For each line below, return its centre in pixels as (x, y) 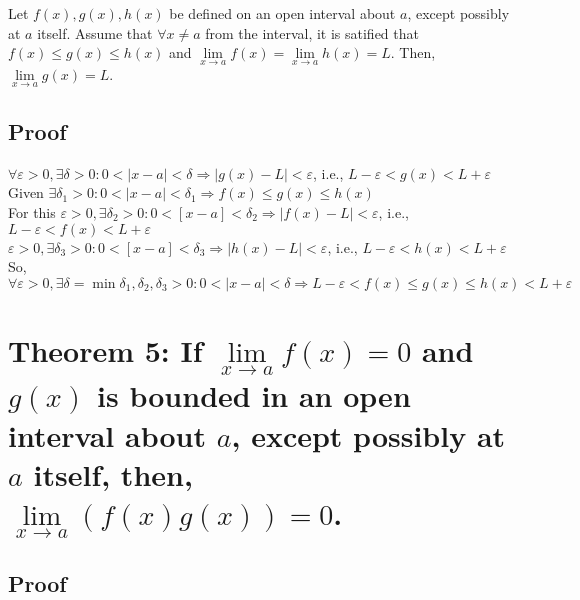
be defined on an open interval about (282, 13)
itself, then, (113, 473)
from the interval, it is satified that (312, 32)
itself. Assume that (95, 32)
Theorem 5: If (105, 349)
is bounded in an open (254, 395)
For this (32, 212)
